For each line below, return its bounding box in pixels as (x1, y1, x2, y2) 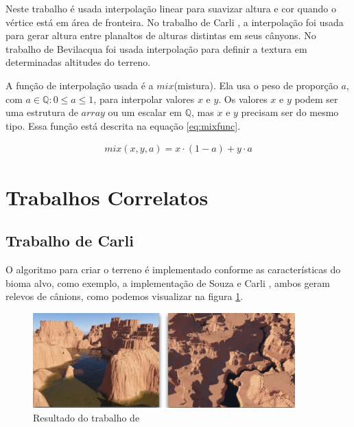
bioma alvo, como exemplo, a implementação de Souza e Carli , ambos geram (5, 275, 330, 290)
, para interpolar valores (93, 91, 195, 106)
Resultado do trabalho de (33, 410, 140, 424)
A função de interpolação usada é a (5, 78, 154, 92)
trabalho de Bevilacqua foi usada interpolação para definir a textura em (5, 41, 307, 56)
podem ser (294, 91, 338, 106)
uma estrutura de (5, 105, 78, 119)
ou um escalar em (108, 105, 182, 119)
